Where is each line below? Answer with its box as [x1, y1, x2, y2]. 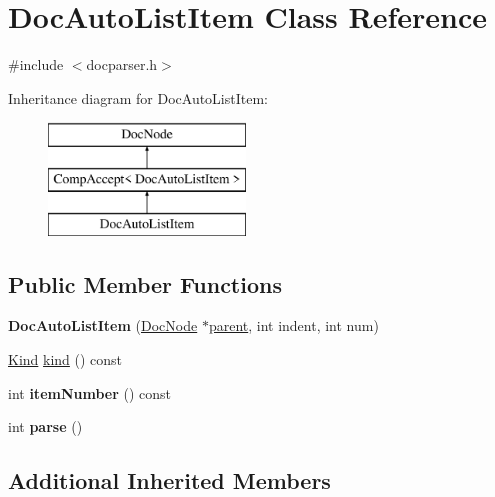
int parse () [8, 416, 83, 437]
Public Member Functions [8, 268, 282, 299]
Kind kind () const [8, 349, 123, 370]
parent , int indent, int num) [208, 315, 379, 336]
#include [8, 54, 64, 75]
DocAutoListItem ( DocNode [8, 315, 198, 336]
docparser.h [86, 54, 158, 75]
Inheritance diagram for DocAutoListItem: [8, 87, 268, 108]
